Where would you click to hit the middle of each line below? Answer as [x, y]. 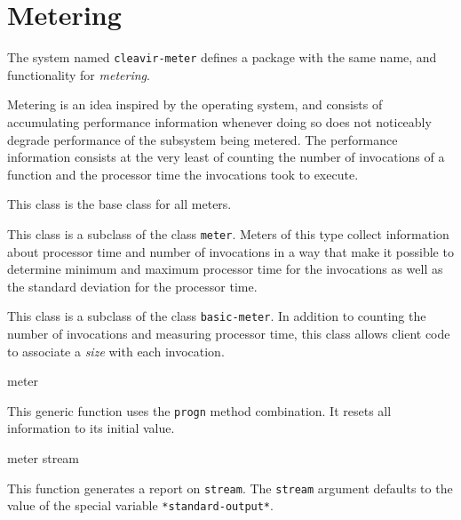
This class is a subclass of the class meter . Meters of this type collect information [228, 233]
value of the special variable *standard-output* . [140, 505]
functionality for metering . [79, 74]
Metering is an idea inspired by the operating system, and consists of [195, 104]
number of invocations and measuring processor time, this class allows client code [229, 334]
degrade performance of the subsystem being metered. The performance [203, 139]
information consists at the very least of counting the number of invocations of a [226, 157]
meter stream [44, 458]
